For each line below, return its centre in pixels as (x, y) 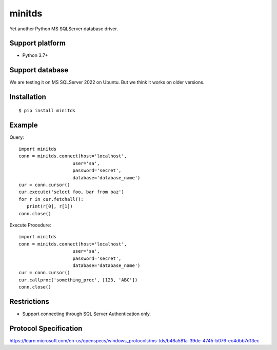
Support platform (38, 43)
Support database (39, 70)
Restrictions (29, 302)
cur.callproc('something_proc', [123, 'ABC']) (78, 280)
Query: (17, 137)
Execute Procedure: (30, 225)
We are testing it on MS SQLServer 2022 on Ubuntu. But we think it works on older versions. (107, 83)
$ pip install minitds (47, 110)
